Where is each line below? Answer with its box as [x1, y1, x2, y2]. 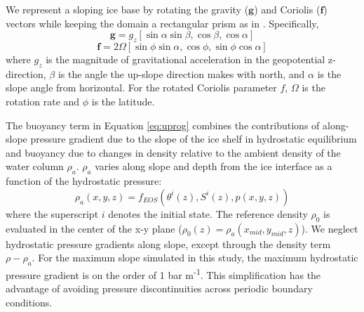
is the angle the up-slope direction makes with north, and [58, 66, 305, 81]
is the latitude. [91, 93, 155, 108]
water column [6, 159, 64, 174]
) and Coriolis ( [254, 2, 321, 16]
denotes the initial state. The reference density [108, 206, 308, 221]
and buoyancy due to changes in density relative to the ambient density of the [6, 145, 341, 160]
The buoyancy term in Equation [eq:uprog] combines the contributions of [6, 117, 320, 132]
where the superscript [6, 206, 99, 221]
